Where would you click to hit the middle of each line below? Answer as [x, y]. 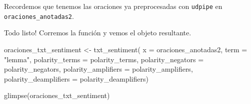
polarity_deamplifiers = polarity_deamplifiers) [76, 78]
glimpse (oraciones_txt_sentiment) [57, 95]
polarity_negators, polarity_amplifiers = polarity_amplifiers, [98, 69]
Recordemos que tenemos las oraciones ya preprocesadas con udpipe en [113, 6]
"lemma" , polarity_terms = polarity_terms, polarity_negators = [104, 59]
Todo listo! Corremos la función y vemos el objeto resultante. [98, 33]
